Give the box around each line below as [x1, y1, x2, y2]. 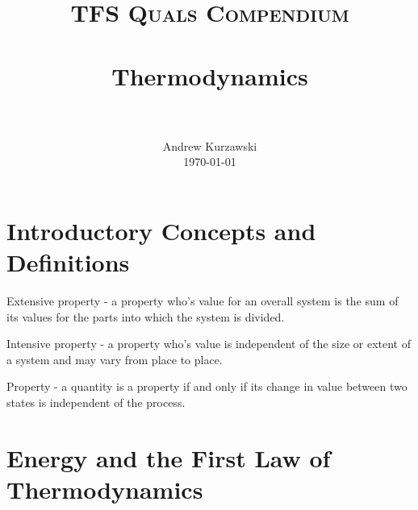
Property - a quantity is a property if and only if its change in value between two [6, 378, 408, 395]
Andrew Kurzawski [162, 137, 257, 154]
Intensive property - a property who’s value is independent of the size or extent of [6, 335, 411, 352]
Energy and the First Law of [6, 441, 331, 474]
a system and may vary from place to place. [6, 350, 223, 367]
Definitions [6, 246, 130, 279]
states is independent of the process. [6, 393, 186, 410]
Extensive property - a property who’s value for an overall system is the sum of [6, 292, 399, 309]
